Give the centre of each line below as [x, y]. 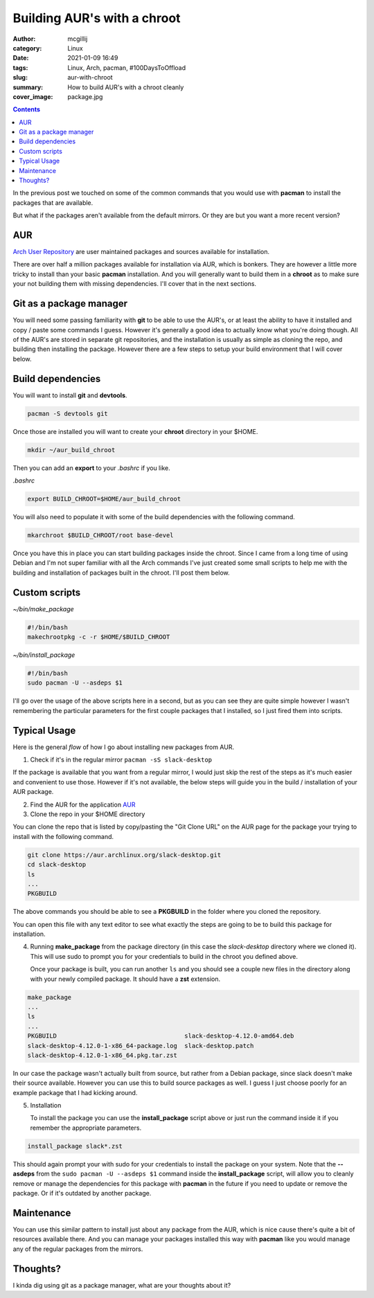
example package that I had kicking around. [75, 1092]
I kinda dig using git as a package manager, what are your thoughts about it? [122, 1285]
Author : [24, 39]
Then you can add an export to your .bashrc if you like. [91, 468]
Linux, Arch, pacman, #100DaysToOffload [127, 67]
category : [27, 48]
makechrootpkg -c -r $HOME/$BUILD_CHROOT [99, 637]
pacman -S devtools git [68, 413]
